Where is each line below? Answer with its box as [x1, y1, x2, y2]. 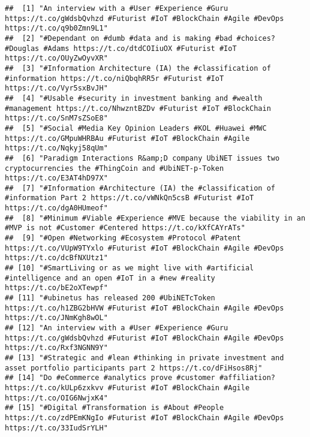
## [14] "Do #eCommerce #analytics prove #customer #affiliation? [5, 373, 276, 382]
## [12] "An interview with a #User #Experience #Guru [5, 324, 228, 332]
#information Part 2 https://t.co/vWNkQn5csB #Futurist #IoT [5, 194, 254, 203]
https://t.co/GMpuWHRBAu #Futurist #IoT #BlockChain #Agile [5, 134, 250, 143]
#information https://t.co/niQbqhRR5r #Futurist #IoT [5, 74, 224, 83]
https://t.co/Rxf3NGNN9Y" [5, 343, 108, 352]
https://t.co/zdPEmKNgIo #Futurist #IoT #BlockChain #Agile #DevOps [5, 413, 284, 422]
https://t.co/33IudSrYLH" [5, 423, 108, 432]
